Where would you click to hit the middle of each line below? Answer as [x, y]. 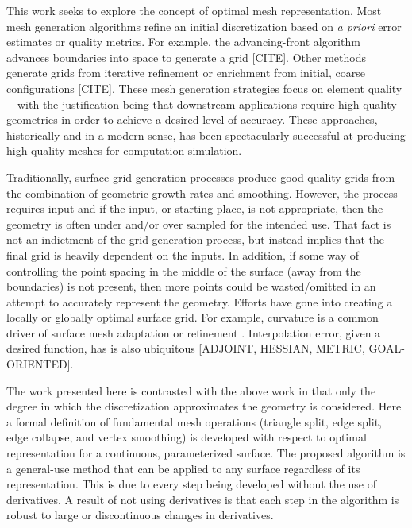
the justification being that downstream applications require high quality [219, 104]
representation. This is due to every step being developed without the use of [191, 484]
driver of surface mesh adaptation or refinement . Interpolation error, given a [194, 332]
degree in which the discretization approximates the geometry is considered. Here [204, 406]
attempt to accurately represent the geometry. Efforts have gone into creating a [200, 301]
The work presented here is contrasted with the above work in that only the [191, 390]
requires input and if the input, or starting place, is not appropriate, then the [195, 208]
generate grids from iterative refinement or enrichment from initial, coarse [186, 73]
